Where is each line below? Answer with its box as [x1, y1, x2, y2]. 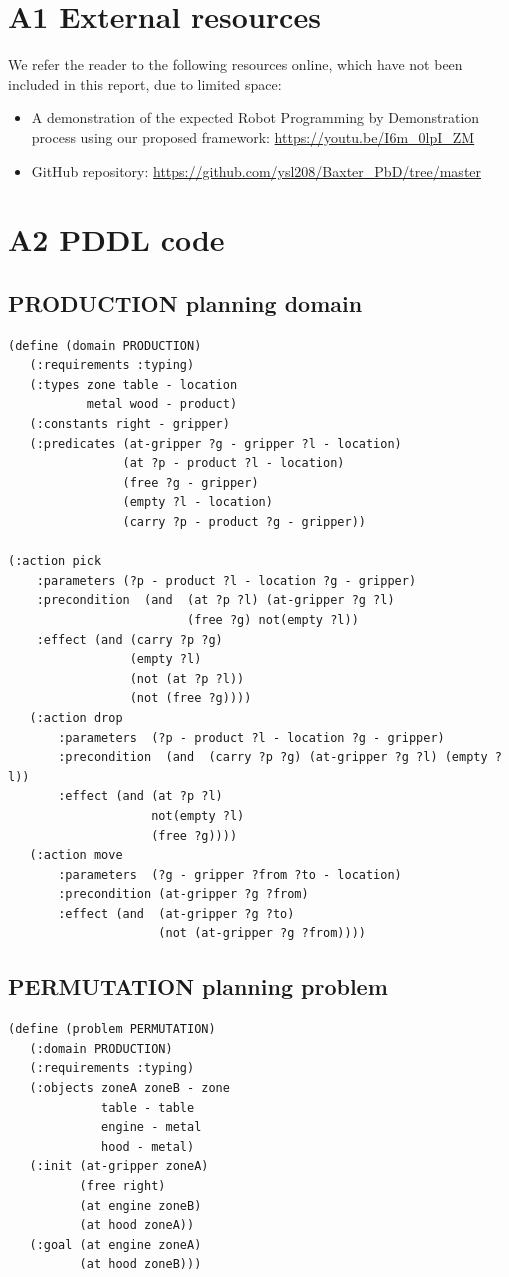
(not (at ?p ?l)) [129, 671, 245, 686]
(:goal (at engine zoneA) [29, 1237, 202, 1252]
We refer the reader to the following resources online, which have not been [8, 54, 463, 75]
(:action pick [8, 554, 102, 569]
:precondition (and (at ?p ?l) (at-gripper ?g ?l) [36, 593, 395, 608]
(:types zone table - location [29, 377, 238, 392]
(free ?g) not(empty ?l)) [186, 612, 359, 627]
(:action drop [29, 710, 123, 725]
